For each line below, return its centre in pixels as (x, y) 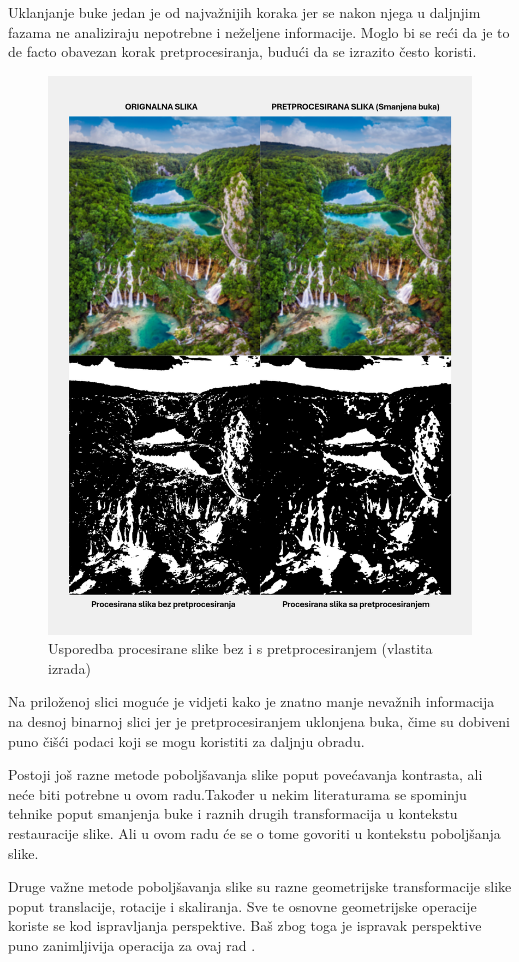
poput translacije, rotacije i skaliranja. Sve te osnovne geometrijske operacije (242, 905)
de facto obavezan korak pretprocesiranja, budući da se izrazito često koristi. (242, 51)
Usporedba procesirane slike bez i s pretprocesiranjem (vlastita (240, 648)
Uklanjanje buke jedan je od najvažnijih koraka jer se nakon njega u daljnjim (244, 12)
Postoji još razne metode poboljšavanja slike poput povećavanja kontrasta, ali (245, 774)
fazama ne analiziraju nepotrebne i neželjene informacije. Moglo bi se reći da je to (259, 31)
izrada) (69, 667)
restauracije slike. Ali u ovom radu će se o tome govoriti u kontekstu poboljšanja (254, 832)
